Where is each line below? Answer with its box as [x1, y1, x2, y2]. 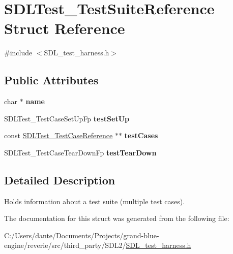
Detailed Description [4, 172, 115, 187]
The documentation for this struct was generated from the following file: [4, 213, 229, 224]
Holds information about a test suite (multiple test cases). [4, 196, 185, 206]
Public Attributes [4, 72, 99, 88]
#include [4, 47, 33, 58]
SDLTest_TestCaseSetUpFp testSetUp [4, 113, 129, 123]
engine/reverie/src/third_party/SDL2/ [4, 240, 126, 250]
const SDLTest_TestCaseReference [4, 130, 113, 141]
